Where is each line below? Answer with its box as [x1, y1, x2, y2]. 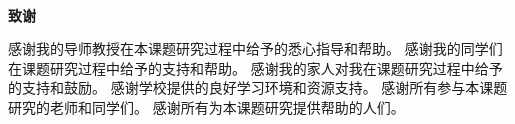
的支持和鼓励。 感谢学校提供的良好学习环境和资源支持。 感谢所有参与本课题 [8, 77, 508, 98]
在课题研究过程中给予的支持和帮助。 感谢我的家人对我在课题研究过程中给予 [8, 57, 503, 78]
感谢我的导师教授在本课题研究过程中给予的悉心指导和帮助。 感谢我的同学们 [8, 38, 503, 59]
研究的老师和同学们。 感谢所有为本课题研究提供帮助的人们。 [8, 96, 405, 117]
